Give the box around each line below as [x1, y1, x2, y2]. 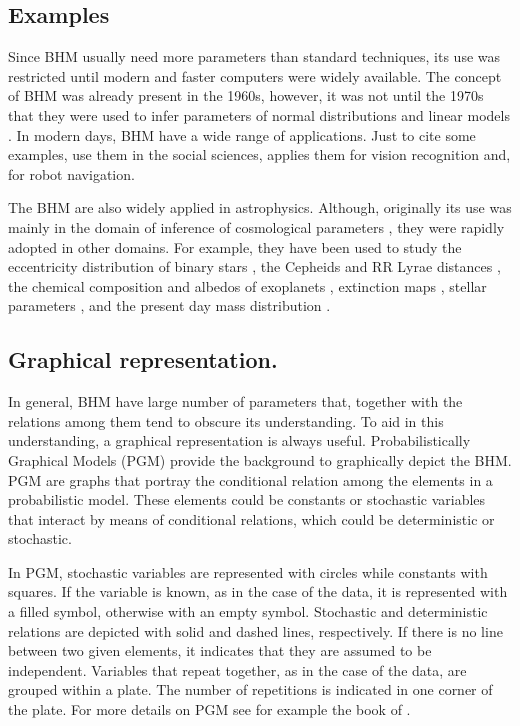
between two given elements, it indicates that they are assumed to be [8, 640, 432, 661]
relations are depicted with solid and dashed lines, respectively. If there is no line [8, 620, 503, 641]
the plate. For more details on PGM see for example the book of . [8, 699, 411, 720]
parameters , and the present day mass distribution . [8, 295, 331, 316]
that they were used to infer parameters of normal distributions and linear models [8, 104, 510, 125]
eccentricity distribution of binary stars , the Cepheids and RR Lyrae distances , [8, 256, 501, 277]
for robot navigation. [8, 163, 135, 184]
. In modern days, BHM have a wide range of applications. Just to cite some [8, 124, 476, 145]
